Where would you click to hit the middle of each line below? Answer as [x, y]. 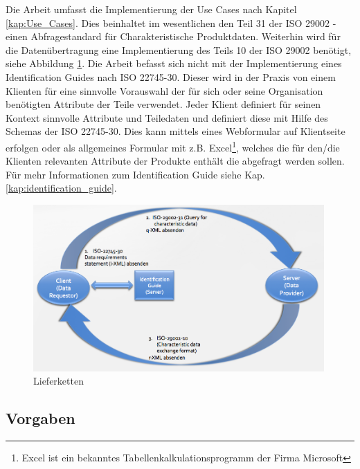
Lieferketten [58, 381]
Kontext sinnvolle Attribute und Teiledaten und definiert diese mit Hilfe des [167, 117]
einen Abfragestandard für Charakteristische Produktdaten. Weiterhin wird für [173, 36]
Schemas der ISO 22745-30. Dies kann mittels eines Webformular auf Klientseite [175, 131]
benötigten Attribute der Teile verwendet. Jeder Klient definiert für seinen [163, 104]
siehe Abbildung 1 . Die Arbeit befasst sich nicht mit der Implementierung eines [174, 63]
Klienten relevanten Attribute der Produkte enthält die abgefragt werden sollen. [175, 161]
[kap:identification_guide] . [61, 188]
